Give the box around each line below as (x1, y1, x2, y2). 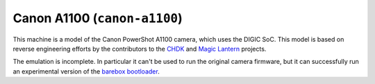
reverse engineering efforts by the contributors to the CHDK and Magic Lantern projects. (12, 44, 267, 53)
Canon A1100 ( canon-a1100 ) (12, 10, 183, 26)
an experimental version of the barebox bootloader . (12, 67, 160, 76)
